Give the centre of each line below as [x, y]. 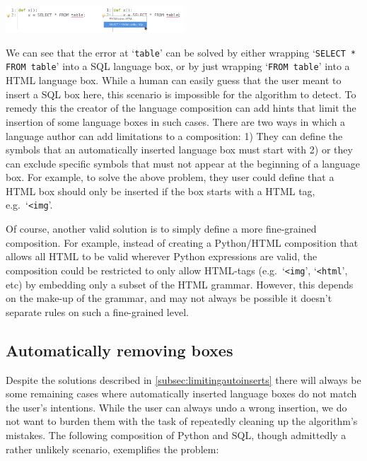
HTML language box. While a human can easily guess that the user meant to [174, 80]
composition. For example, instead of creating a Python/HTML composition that [182, 242]
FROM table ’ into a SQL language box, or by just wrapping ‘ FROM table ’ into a [178, 66]
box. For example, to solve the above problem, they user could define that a [170, 177]
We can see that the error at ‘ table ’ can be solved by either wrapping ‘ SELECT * [181, 52]
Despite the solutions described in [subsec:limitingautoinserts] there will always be [183, 379]
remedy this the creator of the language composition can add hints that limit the [181, 108]
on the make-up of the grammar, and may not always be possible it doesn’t [169, 298]
